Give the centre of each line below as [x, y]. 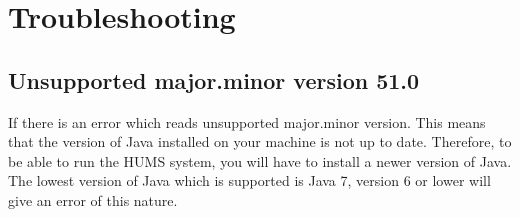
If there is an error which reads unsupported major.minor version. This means [247, 121]
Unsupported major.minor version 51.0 [214, 79]
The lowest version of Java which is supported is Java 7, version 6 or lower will [249, 180]
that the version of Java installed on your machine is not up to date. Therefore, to [260, 141]
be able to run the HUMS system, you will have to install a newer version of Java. [260, 160]
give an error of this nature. [93, 199]
